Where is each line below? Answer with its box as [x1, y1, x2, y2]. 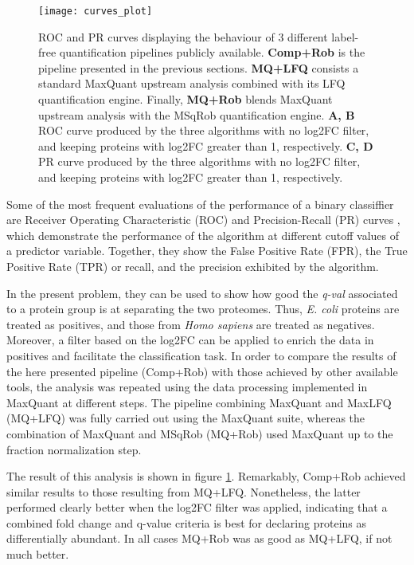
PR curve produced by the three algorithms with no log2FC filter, [38, 153, 361, 170]
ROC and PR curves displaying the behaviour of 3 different [38, 28, 328, 45]
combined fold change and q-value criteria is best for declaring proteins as [6, 514, 367, 531]
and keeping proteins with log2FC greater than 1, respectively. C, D [38, 137, 373, 154]
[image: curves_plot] [38, 6, 153, 17]
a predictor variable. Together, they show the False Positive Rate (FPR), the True [6, 242, 408, 259]
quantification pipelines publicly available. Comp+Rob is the [59, 44, 365, 61]
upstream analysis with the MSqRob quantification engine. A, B [38, 106, 355, 123]
